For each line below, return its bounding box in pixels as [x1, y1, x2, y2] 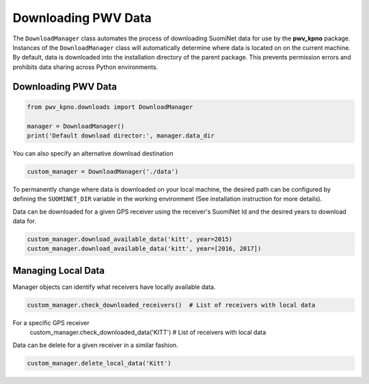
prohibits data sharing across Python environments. [12, 62, 159, 71]
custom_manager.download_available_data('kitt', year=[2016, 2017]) [27, 245, 262, 253]
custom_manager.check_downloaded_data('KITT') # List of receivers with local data [29, 329, 266, 337]
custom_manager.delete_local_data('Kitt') [27, 359, 172, 367]
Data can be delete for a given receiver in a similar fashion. [12, 341, 178, 349]
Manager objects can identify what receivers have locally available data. [12, 283, 216, 291]
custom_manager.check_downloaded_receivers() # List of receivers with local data [27, 301, 316, 309]
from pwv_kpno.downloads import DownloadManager [27, 103, 193, 111]
